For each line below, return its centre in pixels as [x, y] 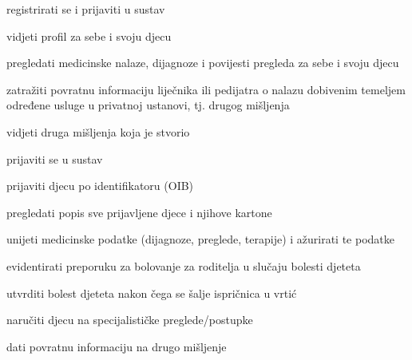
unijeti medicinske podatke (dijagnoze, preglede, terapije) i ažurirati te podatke [200, 239]
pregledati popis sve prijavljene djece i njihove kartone [139, 212]
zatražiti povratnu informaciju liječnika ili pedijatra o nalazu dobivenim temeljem [206, 89]
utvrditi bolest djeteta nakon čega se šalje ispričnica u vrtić [152, 293]
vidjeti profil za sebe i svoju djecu [89, 36]
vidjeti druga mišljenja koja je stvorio [98, 131]
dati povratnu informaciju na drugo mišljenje [117, 346]
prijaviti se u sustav [55, 158]
